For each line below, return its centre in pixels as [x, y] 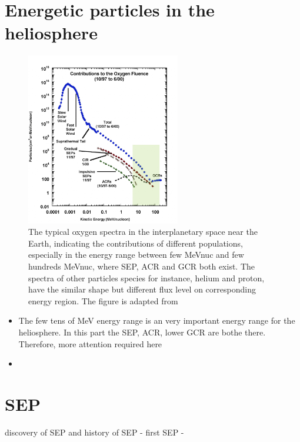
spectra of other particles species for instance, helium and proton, [146, 278]
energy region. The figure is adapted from [103, 300]
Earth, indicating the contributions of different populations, [136, 243]
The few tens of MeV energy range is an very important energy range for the [157, 320]
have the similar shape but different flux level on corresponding [142, 289]
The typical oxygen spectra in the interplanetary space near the [143, 232]
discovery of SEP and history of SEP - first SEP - [94, 432]
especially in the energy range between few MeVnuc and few [136, 255]
